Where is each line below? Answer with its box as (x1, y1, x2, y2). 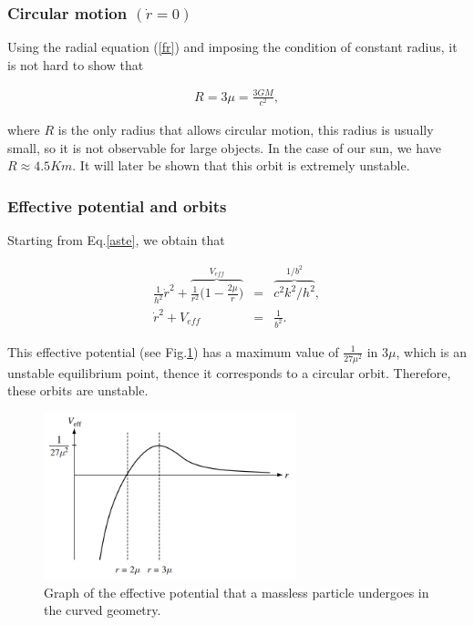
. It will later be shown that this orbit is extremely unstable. (72, 156, 410, 175)
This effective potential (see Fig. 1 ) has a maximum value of (7, 342, 339, 361)
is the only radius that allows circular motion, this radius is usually (57, 120, 434, 139)
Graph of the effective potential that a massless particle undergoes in (44, 582, 429, 601)
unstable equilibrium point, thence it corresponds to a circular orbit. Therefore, (7, 363, 451, 382)
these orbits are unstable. (7, 381, 149, 400)
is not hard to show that (7, 55, 144, 74)
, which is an (396, 342, 467, 361)
